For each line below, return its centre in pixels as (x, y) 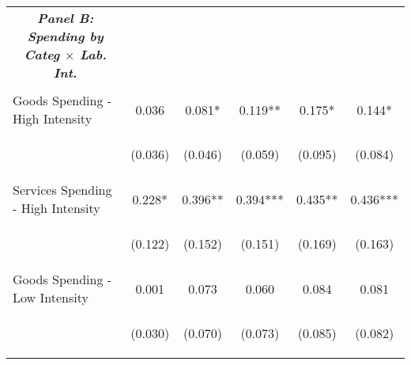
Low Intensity (51, 297)
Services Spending (62, 190)
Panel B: (66, 18)
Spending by (65, 36)
